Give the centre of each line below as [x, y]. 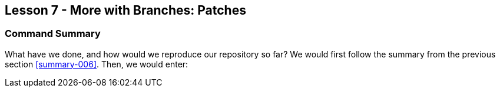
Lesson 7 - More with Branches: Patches [125, 10]
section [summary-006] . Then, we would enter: [97, 64]
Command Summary [53, 34]
